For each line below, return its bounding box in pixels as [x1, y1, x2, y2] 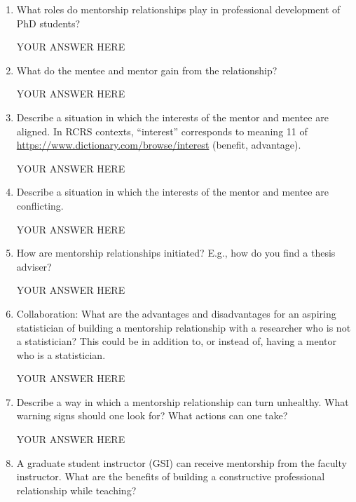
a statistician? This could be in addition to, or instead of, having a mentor [16, 334, 336, 348]
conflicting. [16, 198, 64, 212]
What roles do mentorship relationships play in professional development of [16, 2, 341, 16]
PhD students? [16, 15, 81, 30]
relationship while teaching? [16, 482, 137, 497]
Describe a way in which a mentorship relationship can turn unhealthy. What [16, 394, 349, 409]
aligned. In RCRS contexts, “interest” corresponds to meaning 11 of [16, 123, 308, 138]
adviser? [16, 259, 52, 273]
